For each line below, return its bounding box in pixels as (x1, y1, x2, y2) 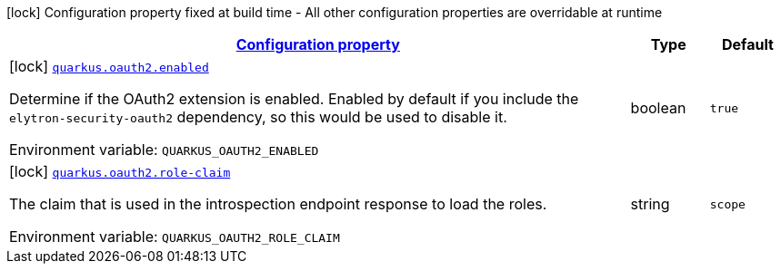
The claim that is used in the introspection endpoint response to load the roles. (9, 195, 547, 213)
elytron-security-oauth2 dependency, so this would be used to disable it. (9, 108, 507, 126)
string (630, 195, 670, 213)
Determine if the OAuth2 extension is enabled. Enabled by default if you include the (9, 90, 579, 108)
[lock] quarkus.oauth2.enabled (9, 57, 209, 75)
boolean (630, 99, 686, 117)
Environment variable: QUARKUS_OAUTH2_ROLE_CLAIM (9, 227, 340, 246)
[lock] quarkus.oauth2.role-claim (9, 162, 231, 180)
